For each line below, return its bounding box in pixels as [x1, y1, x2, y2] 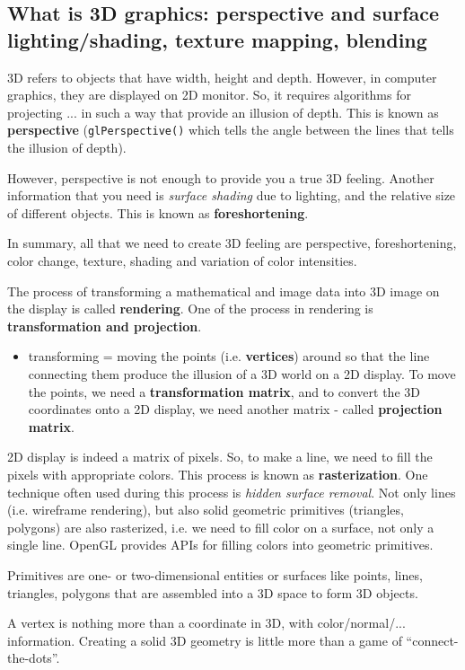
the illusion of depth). [7, 138, 127, 157]
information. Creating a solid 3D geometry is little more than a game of [7, 630, 402, 649]
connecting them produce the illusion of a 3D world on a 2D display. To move [28, 364, 456, 383]
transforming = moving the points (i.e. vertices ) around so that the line [28, 347, 430, 366]
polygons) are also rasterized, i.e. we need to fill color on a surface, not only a [7, 517, 434, 536]
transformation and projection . [7, 316, 202, 335]
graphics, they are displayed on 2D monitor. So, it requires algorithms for [7, 85, 411, 104]
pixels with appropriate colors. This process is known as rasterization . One [7, 464, 428, 483]
